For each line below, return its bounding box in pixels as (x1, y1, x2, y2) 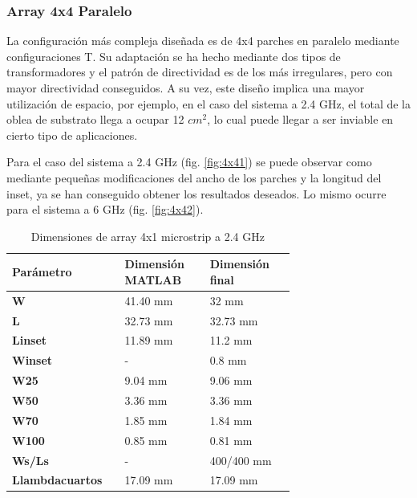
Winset (12, 352, 53, 369)
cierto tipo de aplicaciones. (6, 126, 138, 143)
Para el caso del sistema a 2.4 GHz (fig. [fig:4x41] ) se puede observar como (6, 153, 372, 170)
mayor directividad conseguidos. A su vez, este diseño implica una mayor (6, 80, 365, 96)
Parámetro (12, 263, 72, 280)
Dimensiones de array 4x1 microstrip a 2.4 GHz (30, 227, 265, 244)
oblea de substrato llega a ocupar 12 (6, 111, 184, 128)
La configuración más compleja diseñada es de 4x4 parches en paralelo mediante (6, 32, 399, 49)
